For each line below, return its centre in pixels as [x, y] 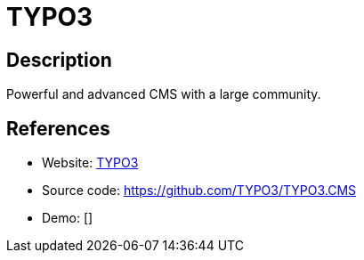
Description [59, 60]
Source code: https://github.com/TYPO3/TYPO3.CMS [199, 191]
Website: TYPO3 [90, 163]
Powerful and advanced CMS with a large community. [164, 94]
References [58, 128]
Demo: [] [68, 218]
